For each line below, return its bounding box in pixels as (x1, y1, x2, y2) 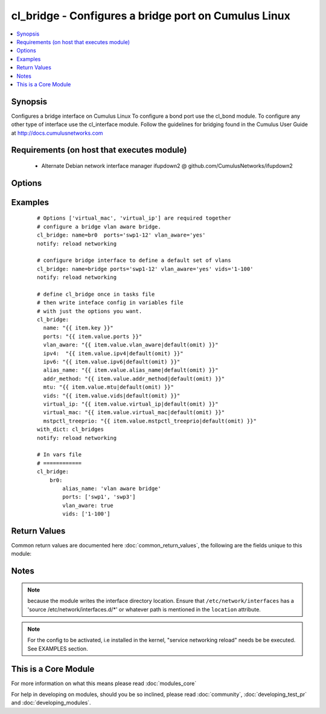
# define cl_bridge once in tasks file (37, 290, 155, 298)
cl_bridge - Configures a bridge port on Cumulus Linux (11, 9, 291, 22)
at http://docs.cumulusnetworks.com (11, 129, 103, 136)
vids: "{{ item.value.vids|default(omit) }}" (43, 392, 181, 399)
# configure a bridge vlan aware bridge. (37, 223, 161, 230)
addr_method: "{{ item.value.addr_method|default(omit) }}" (43, 375, 225, 382)
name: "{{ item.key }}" (43, 325, 114, 331)
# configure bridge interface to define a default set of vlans (37, 257, 232, 264)
